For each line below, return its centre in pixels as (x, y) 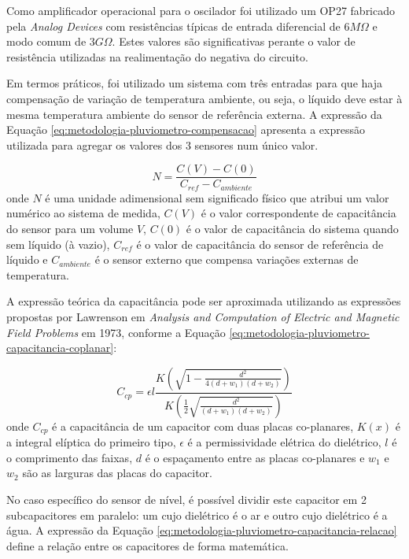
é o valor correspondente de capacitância (298, 213)
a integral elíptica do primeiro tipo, (91, 442)
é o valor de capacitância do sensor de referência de (260, 244)
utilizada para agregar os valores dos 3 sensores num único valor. (162, 144)
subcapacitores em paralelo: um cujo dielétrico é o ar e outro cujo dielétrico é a (197, 515)
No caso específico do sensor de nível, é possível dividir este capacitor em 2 (186, 499)
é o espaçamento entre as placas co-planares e (255, 457)
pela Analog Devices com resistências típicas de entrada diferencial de (173, 26)
